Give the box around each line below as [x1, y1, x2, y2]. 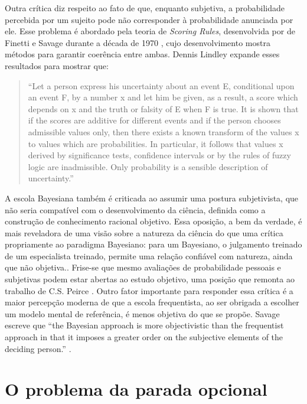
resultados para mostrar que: [5, 59, 109, 71]
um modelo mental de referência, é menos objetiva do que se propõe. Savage [5, 307, 280, 320]
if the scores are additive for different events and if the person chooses [28, 114, 281, 126]
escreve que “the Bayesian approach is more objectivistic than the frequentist [5, 319, 284, 331]
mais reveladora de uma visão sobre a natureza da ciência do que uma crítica [5, 226, 283, 239]
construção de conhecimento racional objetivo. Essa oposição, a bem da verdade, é [5, 215, 302, 227]
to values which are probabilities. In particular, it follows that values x [28, 137, 283, 149]
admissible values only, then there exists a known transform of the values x [28, 125, 299, 138]
